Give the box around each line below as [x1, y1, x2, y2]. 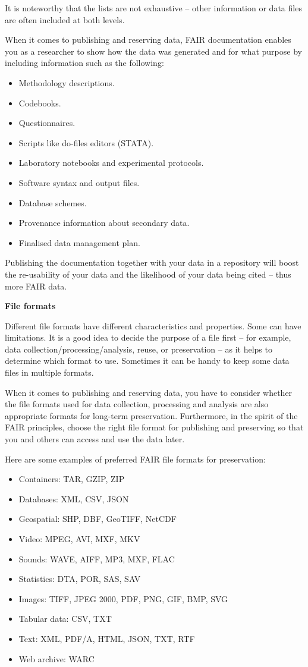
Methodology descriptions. [18, 76, 115, 89]
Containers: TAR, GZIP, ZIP [18, 473, 125, 485]
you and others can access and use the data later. [5, 433, 185, 445]
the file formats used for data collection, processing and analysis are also [5, 398, 269, 410]
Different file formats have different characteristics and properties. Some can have [5, 319, 301, 332]
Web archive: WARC [18, 652, 95, 665]
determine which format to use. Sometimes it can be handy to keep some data [5, 354, 290, 367]
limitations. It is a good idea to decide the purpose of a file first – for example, [5, 331, 291, 344]
